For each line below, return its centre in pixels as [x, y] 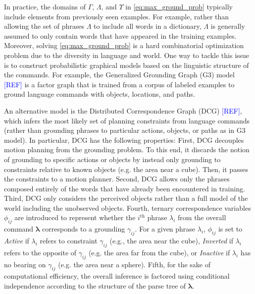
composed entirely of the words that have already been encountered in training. [125, 188]
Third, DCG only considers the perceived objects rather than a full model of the [126, 198]
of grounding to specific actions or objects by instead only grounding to [112, 159]
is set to [230, 229]
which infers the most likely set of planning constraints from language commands [127, 120]
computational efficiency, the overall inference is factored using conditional [117, 276]
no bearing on [25, 264]
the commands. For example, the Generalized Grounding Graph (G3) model [119, 75]
